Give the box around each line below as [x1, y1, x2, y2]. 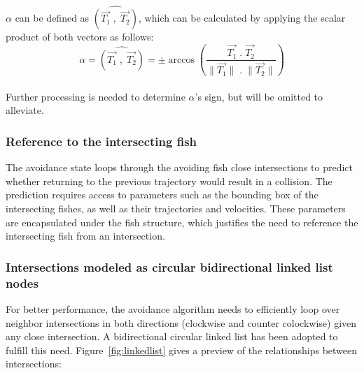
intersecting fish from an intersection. [6, 228, 165, 243]
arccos [168, 54, 195, 65]
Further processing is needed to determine [6, 89, 185, 103]
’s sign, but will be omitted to [195, 89, 323, 103]
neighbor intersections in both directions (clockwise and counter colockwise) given [6, 315, 357, 330]
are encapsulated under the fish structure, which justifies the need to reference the [6, 214, 358, 229]
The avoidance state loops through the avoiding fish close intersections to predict [6, 160, 353, 175]
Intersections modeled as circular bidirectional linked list [6, 258, 333, 275]
